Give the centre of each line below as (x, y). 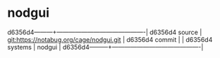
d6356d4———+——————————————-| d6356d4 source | (105, 32)
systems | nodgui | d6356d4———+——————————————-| (105, 47)
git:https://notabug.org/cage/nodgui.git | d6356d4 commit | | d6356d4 (110, 39)
